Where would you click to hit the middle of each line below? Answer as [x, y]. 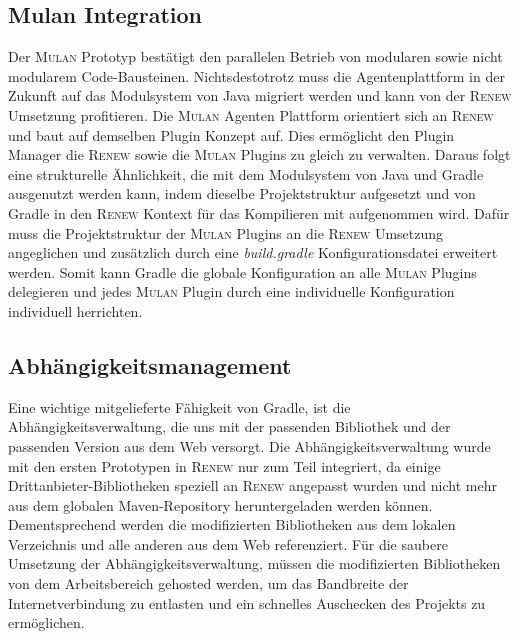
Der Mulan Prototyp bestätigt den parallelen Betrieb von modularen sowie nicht [255, 56]
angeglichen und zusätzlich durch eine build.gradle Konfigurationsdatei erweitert [253, 252]
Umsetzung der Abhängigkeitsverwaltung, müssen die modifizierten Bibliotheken [254, 563]
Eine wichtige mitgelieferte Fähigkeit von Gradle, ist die [179, 406]
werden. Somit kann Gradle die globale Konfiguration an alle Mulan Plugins [242, 271]
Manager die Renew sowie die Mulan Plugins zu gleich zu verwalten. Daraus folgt [259, 154]
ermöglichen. [46, 622]
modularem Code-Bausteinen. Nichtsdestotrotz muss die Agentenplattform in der [256, 75]
